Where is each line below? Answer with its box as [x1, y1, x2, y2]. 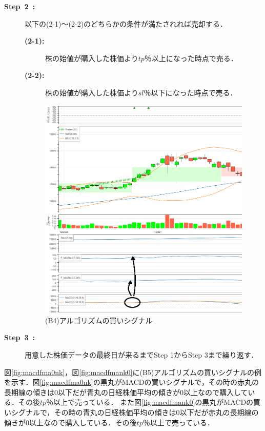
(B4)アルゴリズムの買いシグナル [45, 315, 153, 325]
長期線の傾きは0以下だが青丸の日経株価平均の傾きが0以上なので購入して [4, 386, 248, 397]
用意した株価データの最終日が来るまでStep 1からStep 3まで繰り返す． [25, 349, 258, 360]
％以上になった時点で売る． [144, 52, 238, 63]
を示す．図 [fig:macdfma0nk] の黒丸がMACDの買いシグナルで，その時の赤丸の [4, 377, 259, 387]
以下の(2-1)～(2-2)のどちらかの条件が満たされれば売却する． [25, 18, 228, 29]
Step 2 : [4, 1, 35, 11]
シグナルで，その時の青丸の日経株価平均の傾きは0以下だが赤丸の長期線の [11, 406, 259, 417]
